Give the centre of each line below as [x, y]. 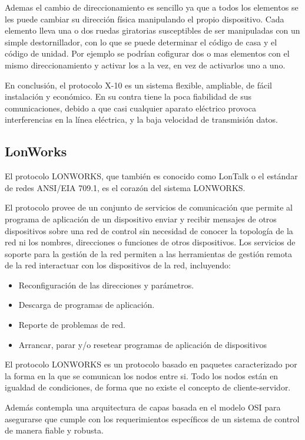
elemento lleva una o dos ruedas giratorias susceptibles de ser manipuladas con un [152, 30]
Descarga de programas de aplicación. [87, 305]
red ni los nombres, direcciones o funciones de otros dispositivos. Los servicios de [150, 242]
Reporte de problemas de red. [72, 325]
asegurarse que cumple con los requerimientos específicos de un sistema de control [152, 418]
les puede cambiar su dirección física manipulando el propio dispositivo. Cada [145, 19]
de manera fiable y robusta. [54, 430]
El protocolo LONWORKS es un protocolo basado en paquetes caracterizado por [151, 364]
